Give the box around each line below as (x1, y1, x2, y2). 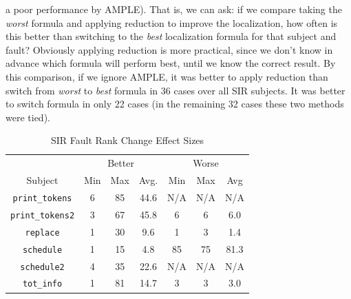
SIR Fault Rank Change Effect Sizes (50, 133, 204, 147)
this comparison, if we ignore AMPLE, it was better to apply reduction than (6, 69, 328, 83)
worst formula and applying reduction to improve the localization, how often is (6, 15, 338, 30)
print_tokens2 (10, 210, 75, 220)
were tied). (6, 110, 50, 124)
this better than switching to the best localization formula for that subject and (6, 29, 337, 43)
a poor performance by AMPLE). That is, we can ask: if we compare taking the (6, 2, 342, 16)
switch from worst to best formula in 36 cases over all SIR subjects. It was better (6, 83, 345, 97)
